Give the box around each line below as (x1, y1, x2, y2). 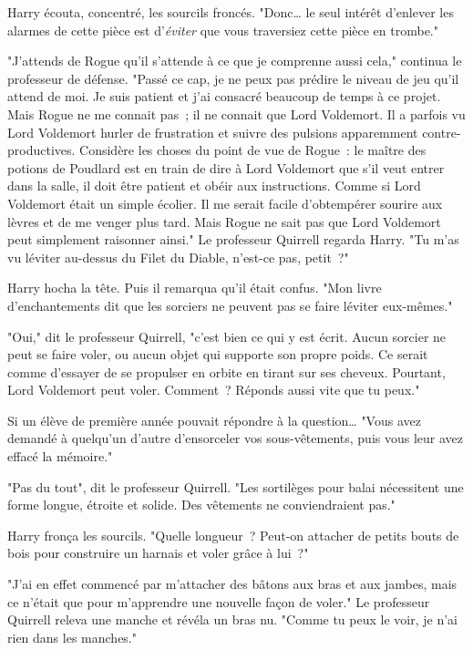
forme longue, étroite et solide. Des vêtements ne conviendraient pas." (7, 495, 396, 514)
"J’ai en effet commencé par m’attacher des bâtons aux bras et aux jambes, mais (7, 574, 458, 593)
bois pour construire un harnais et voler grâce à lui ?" (7, 543, 309, 562)
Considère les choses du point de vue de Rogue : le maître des (79, 140, 427, 160)
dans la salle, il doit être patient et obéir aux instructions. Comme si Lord (7, 176, 421, 195)
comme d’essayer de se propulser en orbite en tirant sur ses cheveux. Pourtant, (7, 362, 446, 381)
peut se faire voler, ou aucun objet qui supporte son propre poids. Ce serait (7, 345, 428, 364)
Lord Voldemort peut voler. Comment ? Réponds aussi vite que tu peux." (7, 380, 420, 399)
